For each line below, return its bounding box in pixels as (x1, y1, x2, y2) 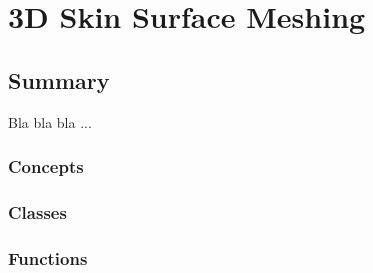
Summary (8, 64, 110, 95)
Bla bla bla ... (8, 111, 92, 132)
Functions (8, 245, 88, 270)
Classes (8, 199, 67, 224)
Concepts (8, 154, 84, 179)
